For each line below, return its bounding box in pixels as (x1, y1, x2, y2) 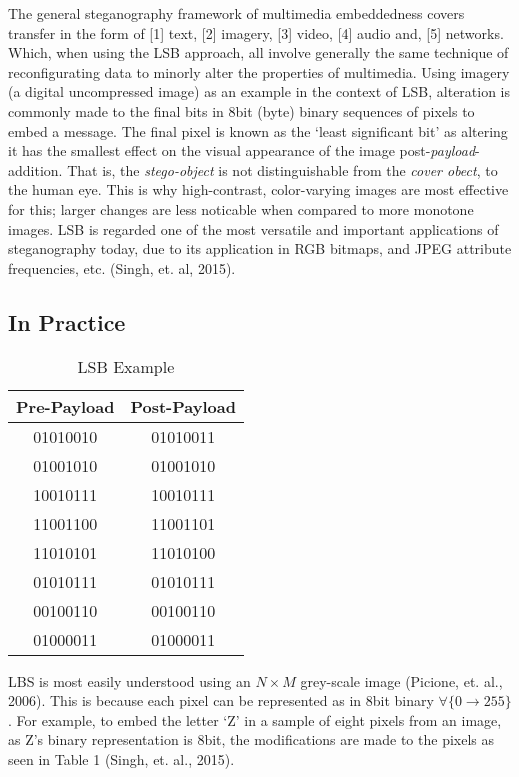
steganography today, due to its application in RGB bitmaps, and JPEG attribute (8, 238, 512, 259)
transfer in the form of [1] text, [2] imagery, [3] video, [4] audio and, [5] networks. (8, 22, 504, 43)
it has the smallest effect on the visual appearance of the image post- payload (8, 140, 476, 161)
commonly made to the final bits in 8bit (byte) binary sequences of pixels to (8, 100, 475, 121)
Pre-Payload (16, 394, 115, 418)
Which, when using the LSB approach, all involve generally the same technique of (8, 42, 509, 63)
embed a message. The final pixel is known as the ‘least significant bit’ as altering (8, 120, 508, 141)
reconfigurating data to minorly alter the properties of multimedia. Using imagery (8, 61, 510, 82)
